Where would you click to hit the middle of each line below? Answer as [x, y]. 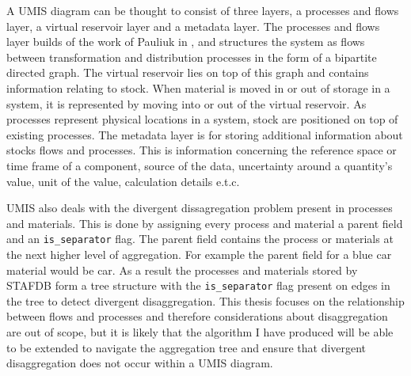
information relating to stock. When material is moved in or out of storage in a [198, 87]
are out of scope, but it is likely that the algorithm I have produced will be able [200, 332]
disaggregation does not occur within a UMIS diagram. [140, 363]
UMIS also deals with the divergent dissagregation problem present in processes [200, 208]
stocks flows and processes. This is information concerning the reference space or [202, 150]
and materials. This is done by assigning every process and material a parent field [205, 223]
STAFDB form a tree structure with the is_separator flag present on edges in [198, 285]
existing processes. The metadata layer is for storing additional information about [205, 134]
